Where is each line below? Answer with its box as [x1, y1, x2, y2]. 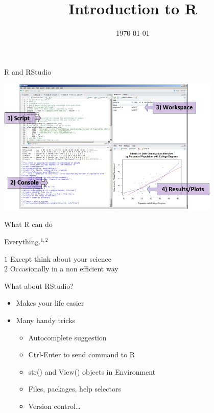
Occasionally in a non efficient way [10, 263, 118, 274]
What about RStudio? [4, 280, 74, 291]
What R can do [4, 219, 53, 230]
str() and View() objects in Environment [28, 366, 156, 377]
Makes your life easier [16, 297, 84, 308]
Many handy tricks [16, 315, 76, 326]
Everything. [4, 236, 41, 247]
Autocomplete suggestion [28, 332, 107, 342]
